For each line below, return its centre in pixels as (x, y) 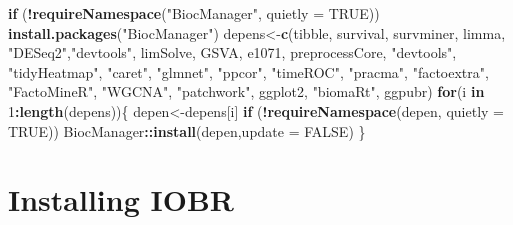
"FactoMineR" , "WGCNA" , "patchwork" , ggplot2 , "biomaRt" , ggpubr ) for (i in (246, 91)
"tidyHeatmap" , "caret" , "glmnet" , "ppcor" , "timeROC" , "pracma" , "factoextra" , (248, 71)
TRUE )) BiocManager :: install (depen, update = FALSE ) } (187, 130)
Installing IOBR (121, 199)
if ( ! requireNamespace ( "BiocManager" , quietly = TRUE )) (194, 13)
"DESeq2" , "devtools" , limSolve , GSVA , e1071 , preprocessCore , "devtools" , (232, 52)
